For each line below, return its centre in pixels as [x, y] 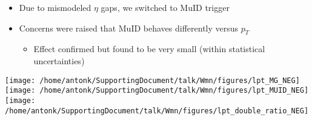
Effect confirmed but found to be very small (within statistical [149, 49]
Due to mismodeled [55, 7]
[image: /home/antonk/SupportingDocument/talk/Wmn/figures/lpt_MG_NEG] [152, 80]
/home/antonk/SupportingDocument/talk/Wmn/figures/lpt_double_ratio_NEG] [157, 111]
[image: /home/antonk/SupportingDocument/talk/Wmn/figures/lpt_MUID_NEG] [157, 91]
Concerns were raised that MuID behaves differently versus [129, 28]
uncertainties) [59, 60]
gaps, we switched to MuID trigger [165, 7]
